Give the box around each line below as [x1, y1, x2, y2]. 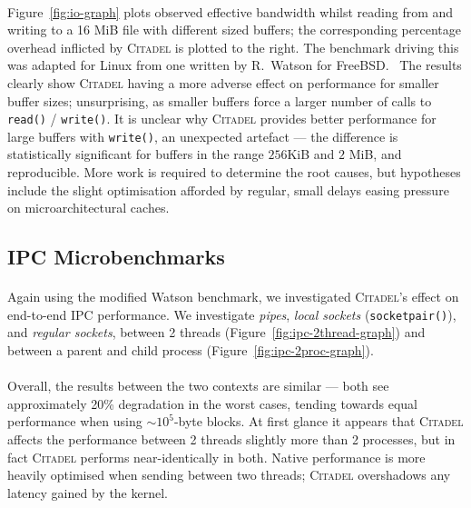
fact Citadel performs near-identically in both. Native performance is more [7, 447, 426, 466]
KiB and [287, 144, 335, 164]
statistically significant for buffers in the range [7, 144, 264, 164]
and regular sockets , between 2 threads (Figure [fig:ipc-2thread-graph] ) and [7, 323, 426, 342]
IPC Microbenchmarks [7, 243, 225, 271]
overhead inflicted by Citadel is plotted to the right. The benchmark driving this [7, 37, 459, 56]
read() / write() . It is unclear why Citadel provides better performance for [7, 109, 437, 128]
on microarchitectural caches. [7, 198, 170, 217]
